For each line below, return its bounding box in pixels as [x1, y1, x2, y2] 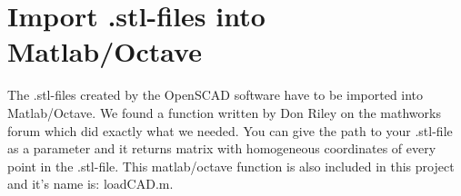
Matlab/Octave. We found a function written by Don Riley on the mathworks [7, 103, 441, 122]
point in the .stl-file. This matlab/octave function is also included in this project [7, 156, 455, 175]
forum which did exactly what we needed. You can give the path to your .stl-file [7, 121, 453, 140]
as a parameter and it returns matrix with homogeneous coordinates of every [7, 139, 436, 158]
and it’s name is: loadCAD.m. [7, 174, 174, 193]
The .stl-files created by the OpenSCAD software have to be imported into [7, 85, 424, 104]
